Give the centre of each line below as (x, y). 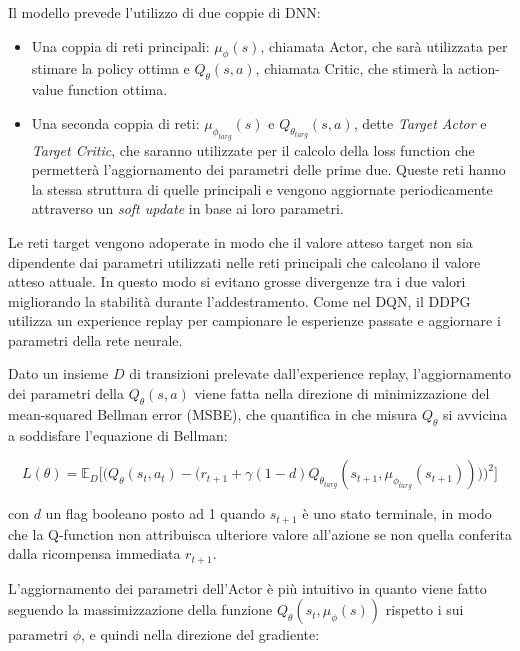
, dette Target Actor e (420, 122)
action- (478, 68)
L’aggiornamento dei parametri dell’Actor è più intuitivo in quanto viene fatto (247, 587)
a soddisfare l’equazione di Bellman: (118, 434)
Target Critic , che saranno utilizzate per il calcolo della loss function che (253, 149)
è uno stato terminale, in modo (397, 513)
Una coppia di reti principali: (120, 45)
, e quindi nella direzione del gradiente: (200, 634)
